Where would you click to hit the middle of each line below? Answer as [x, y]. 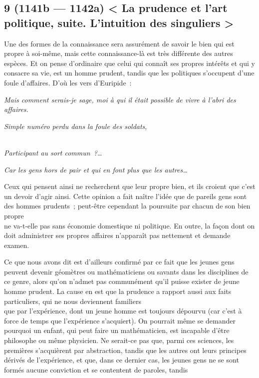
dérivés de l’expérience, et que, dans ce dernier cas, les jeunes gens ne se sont [122, 360]
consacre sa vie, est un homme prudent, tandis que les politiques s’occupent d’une [129, 73]
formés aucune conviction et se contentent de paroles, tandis [96, 369]
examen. [17, 245]
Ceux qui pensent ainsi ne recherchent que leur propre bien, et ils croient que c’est [130, 186]
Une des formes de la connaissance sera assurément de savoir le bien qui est [119, 43]
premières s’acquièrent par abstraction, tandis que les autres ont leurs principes [125, 350]
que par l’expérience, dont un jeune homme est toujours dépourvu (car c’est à [123, 311]
